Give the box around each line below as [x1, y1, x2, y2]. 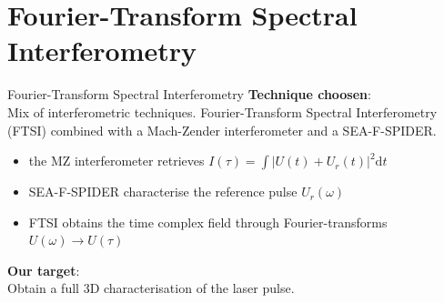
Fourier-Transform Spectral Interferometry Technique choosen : [7, 85, 371, 104]
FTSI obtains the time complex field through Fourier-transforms [28, 212, 388, 231]
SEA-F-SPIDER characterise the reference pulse [28, 182, 298, 201]
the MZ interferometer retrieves [28, 151, 205, 170]
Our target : [7, 260, 80, 279]
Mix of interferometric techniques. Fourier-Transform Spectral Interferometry [7, 102, 438, 121]
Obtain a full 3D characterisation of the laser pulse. [7, 278, 295, 298]
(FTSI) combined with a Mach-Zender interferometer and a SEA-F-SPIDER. [7, 120, 437, 139]
